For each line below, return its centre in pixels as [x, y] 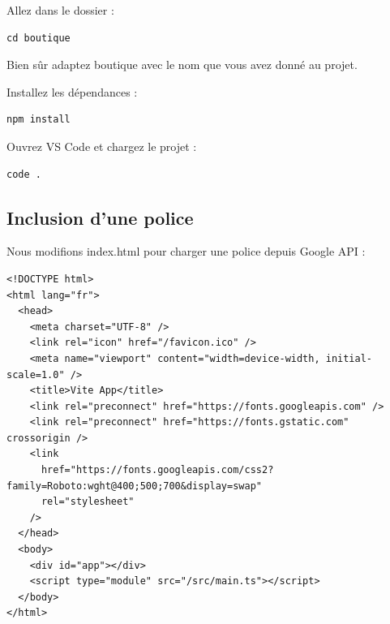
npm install [39, 120]
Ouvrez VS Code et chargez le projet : [102, 146]
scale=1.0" [36, 374]
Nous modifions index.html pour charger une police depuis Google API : [186, 251]
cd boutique [39, 38]
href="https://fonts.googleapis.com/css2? [157, 470]
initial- [349, 358]
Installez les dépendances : [72, 91]
